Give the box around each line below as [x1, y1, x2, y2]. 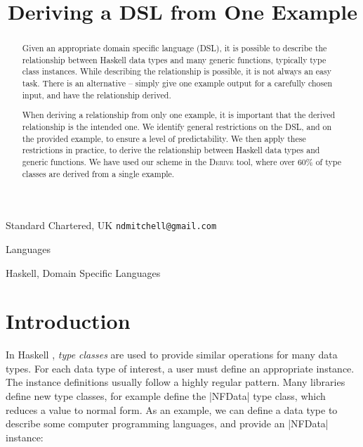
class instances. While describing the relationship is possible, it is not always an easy [22, 65, 331, 77]
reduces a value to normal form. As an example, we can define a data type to [6, 402, 338, 417]
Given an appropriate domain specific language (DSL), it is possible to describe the [22, 42, 327, 54]
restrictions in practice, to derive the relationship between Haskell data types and [22, 144, 320, 156]
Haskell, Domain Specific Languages [6, 265, 161, 280]
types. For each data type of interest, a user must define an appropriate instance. [6, 361, 355, 375]
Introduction [6, 306, 131, 335]
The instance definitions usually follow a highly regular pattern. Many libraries [6, 375, 345, 389]
